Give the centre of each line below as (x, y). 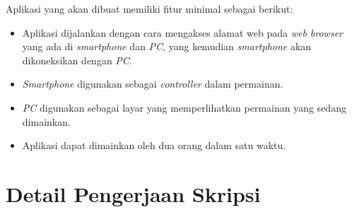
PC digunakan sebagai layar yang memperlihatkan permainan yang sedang (184, 107)
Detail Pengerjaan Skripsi (133, 193)
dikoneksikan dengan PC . (77, 60)
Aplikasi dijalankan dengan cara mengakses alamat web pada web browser (182, 32)
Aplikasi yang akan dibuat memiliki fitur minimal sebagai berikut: (149, 8)
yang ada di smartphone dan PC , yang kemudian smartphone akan (167, 46)
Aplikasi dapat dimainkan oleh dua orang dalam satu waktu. (154, 145)
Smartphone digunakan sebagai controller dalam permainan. (153, 84)
